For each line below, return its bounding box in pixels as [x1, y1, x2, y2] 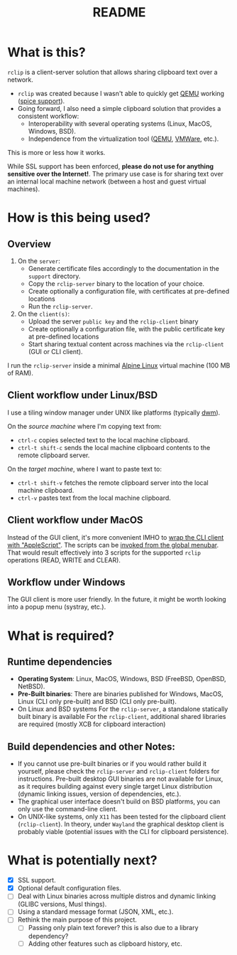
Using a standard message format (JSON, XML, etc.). [17, 907, 174, 916]
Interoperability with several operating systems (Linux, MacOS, [28, 119, 212, 128]
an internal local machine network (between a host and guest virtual [7, 177, 206, 186]
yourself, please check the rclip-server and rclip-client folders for [17, 767, 220, 776]
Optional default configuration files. [17, 884, 122, 892]
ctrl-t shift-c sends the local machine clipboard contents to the [17, 443, 211, 452]
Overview [7, 238, 52, 250]
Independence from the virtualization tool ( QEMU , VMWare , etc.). [28, 134, 219, 143]
